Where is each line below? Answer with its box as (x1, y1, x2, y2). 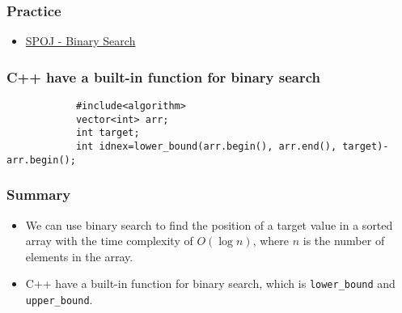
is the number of (303, 232, 385, 249)
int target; (75, 127, 140, 139)
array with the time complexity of (25, 232, 193, 249)
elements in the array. (25, 247, 133, 264)
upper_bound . (25, 290, 93, 307)
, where (252, 232, 290, 249)
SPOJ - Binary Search (25, 32, 136, 49)
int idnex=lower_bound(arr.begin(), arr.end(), (75, 141, 337, 152)
